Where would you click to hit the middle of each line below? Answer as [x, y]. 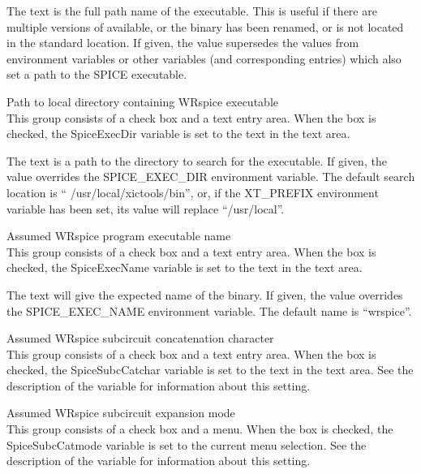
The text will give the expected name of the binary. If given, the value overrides [205, 294]
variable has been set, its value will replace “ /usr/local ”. [146, 208]
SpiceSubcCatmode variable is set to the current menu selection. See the [187, 444]
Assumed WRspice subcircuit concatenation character [140, 338]
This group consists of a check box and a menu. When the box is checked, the [200, 429]
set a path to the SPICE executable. [97, 74]
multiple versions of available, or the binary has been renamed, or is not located [205, 26]
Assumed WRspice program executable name [119, 236]
